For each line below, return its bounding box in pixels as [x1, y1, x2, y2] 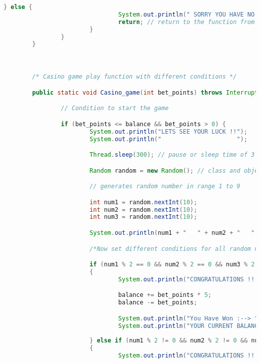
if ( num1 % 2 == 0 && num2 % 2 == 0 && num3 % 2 [89, 261, 255, 268]
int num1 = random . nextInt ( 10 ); [89, 198, 197, 206]
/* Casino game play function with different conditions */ [32, 73, 237, 81]
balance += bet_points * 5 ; [118, 291, 212, 299]
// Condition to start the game [61, 105, 169, 112]
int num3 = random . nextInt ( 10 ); [89, 213, 197, 221]
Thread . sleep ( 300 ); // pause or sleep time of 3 [89, 151, 255, 159]
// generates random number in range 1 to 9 [89, 183, 240, 190]
